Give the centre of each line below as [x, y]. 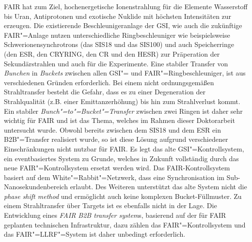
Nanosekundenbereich [36, 187]
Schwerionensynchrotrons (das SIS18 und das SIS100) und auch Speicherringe [119, 44]
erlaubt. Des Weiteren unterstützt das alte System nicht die [158, 187]
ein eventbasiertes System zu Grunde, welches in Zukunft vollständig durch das [121, 158]
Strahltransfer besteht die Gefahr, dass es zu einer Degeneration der [105, 92]
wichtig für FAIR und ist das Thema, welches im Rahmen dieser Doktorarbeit [119, 120]
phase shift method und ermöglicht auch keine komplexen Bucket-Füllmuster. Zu [123, 196]
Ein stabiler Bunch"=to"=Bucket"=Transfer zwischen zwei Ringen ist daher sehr [123, 111]
